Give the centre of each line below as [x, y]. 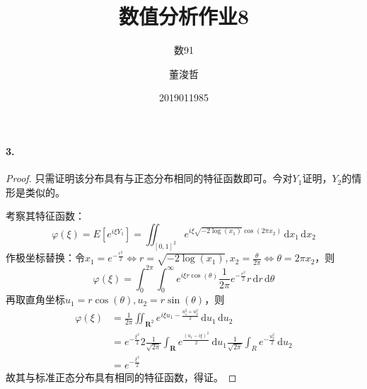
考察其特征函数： [45, 216]
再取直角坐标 [35, 299]
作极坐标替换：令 [45, 258]
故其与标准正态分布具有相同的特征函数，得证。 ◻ [121, 377]
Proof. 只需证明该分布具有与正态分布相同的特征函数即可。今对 [149, 178]
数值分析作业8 [184, 16]
